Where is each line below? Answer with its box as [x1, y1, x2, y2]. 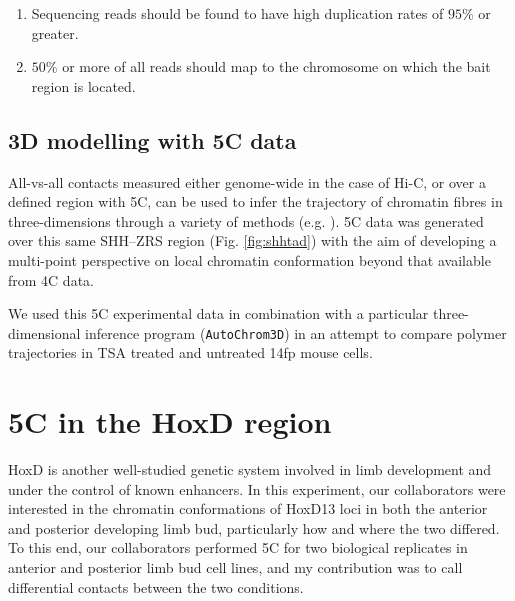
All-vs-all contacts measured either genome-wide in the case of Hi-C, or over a [8, 171, 486, 192]
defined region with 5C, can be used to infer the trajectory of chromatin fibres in [8, 191, 503, 212]
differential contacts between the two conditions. [8, 576, 304, 597]
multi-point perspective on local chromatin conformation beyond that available [8, 249, 491, 270]
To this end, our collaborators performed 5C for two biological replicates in [8, 537, 468, 558]
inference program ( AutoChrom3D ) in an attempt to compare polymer [85, 322, 507, 343]
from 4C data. [8, 269, 94, 290]
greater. [31, 22, 79, 43]
